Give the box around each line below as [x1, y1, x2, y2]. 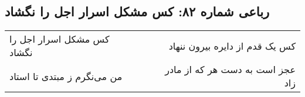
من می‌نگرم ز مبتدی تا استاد [9, 69, 123, 83]
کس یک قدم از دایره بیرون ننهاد [168, 39, 296, 53]
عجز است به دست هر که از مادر [165, 63, 296, 77]
